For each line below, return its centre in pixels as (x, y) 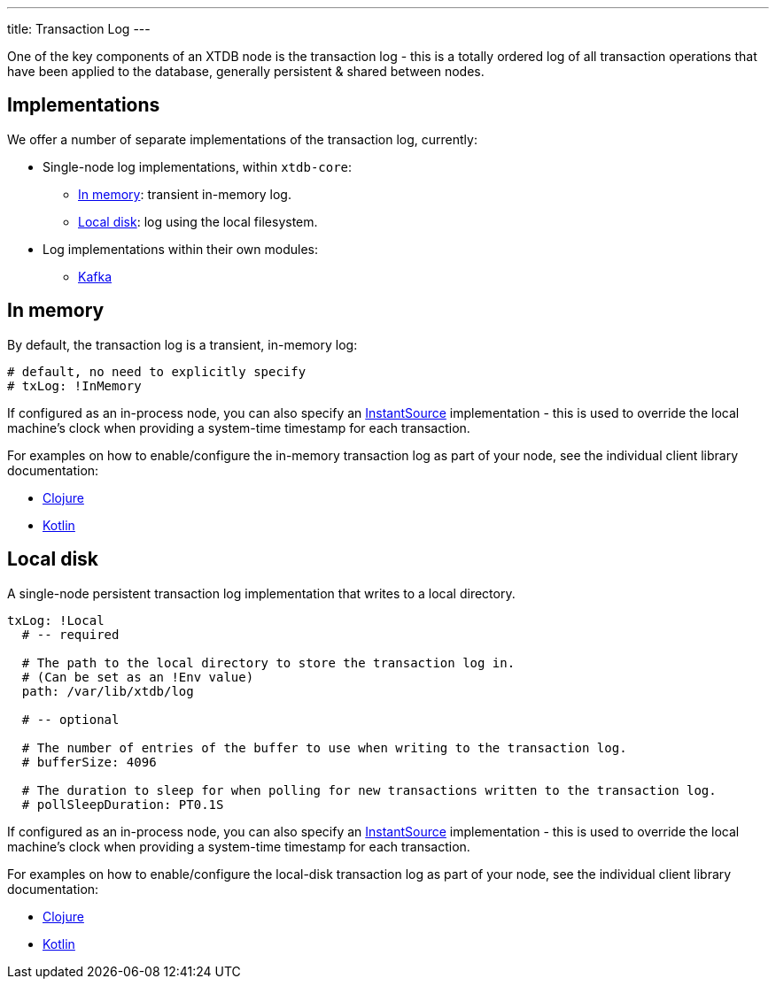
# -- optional (70, 719)
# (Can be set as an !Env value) (138, 677)
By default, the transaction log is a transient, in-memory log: (182, 344)
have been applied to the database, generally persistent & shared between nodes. (246, 71)
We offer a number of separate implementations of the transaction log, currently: (242, 139)
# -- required (70, 634)
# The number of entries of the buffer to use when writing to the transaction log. (324, 747)
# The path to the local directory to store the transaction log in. (268, 662)
